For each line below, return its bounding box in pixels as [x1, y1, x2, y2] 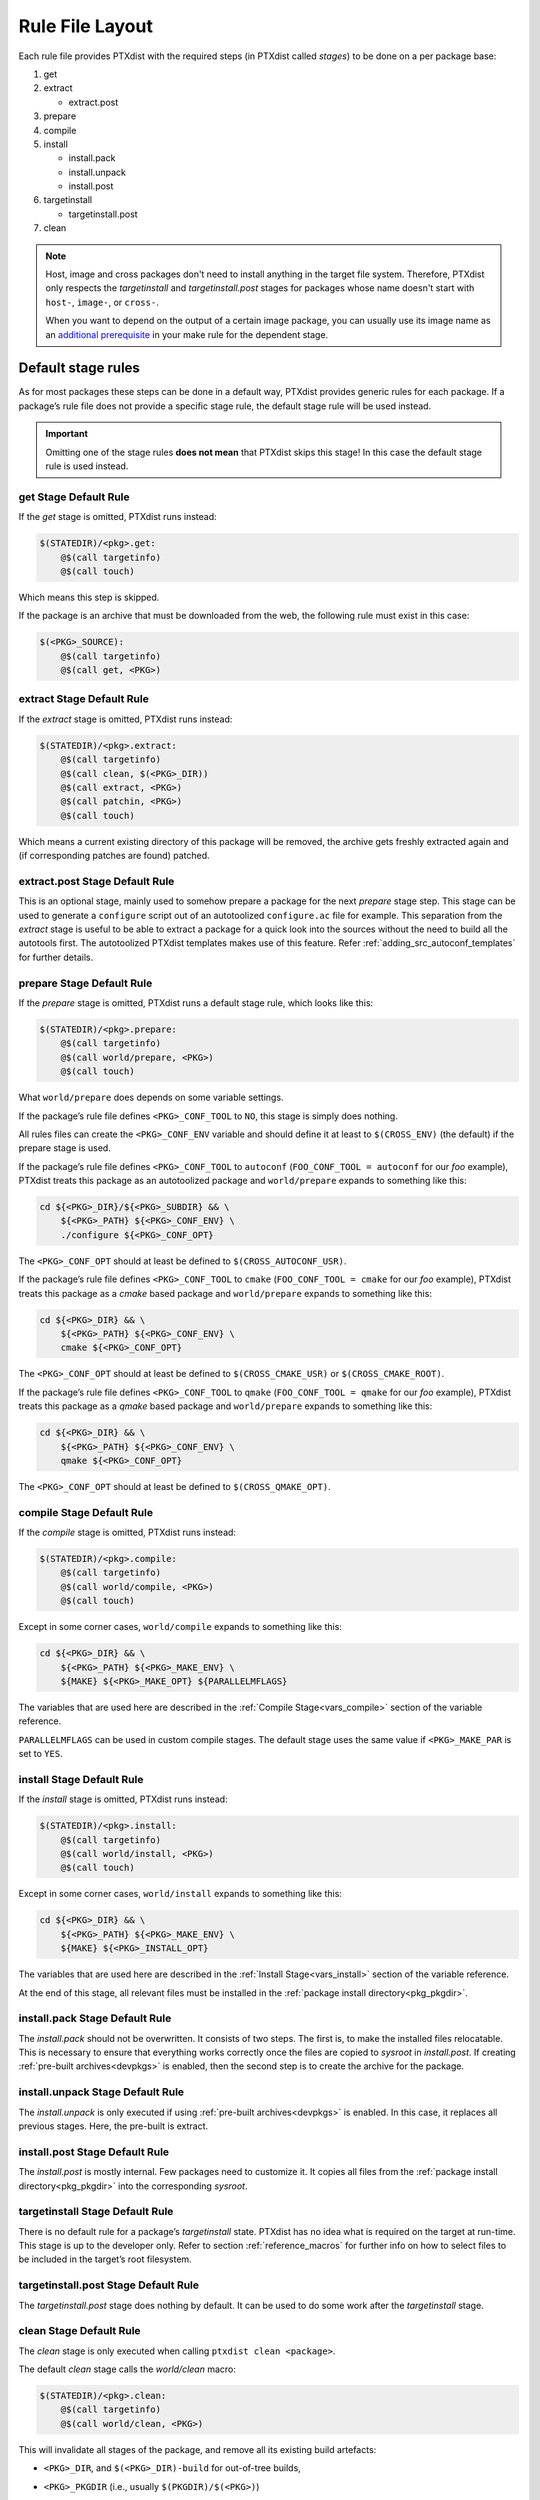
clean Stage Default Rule [18, 2324, 141, 2338]
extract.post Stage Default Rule [18, 874, 175, 888]
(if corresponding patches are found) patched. [18, 850, 210, 862]
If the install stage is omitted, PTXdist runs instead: [18, 1793, 229, 1805]
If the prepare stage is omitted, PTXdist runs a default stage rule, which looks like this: [18, 996, 374, 1009]
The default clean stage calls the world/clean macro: [18, 2363, 237, 2375]
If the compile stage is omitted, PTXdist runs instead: [18, 1526, 237, 1539]
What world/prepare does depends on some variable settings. [18, 1091, 284, 1104]
